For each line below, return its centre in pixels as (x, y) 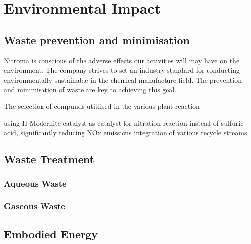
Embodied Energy (51, 233)
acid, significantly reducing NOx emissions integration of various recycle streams (125, 132)
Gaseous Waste (35, 206)
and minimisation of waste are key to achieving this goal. (90, 89)
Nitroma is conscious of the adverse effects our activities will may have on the (122, 60)
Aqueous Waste (35, 183)
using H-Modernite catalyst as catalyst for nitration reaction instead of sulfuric (124, 122)
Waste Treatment (49, 159)
